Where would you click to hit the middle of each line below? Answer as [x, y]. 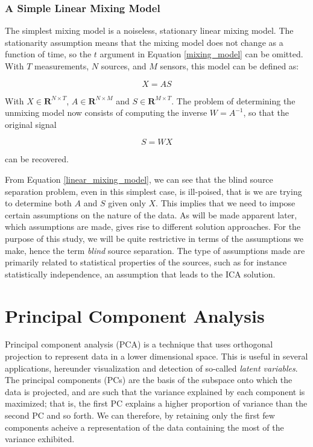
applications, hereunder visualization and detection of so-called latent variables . [151, 368]
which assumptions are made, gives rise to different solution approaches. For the [153, 227]
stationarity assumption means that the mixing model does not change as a [144, 42]
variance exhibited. [40, 439]
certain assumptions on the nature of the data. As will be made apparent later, [151, 214]
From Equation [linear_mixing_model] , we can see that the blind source [139, 179]
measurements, [62, 66]
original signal [31, 124]
